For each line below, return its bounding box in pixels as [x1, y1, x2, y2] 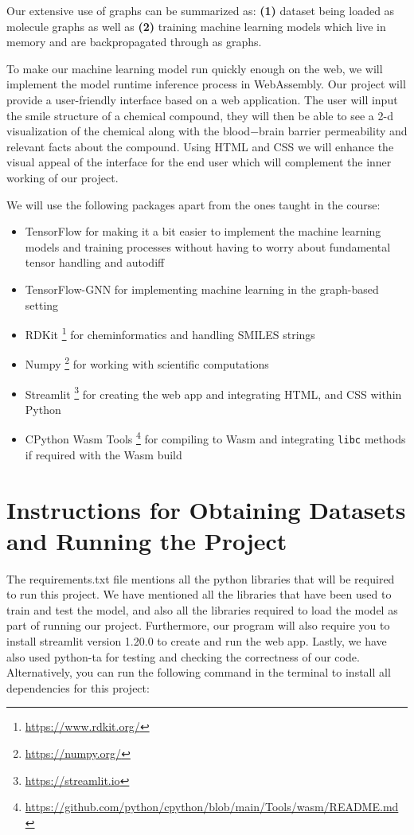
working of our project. [6, 169, 119, 185]
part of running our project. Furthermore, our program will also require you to [6, 617, 390, 634]
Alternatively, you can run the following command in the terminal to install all [6, 664, 391, 681]
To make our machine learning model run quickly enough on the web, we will [6, 60, 383, 76]
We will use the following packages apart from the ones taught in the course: [6, 196, 381, 213]
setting [25, 296, 59, 313]
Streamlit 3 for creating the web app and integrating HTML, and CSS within [25, 383, 402, 402]
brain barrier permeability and [259, 123, 408, 139]
